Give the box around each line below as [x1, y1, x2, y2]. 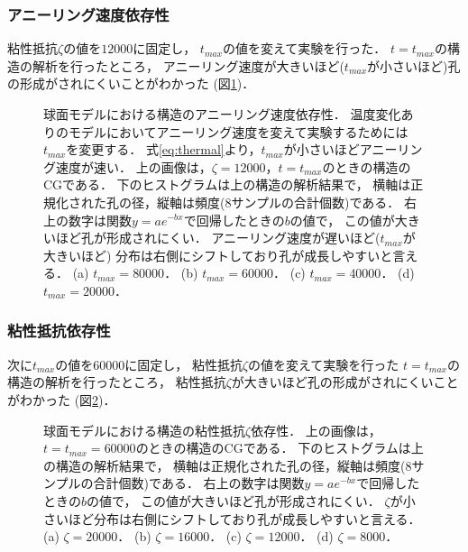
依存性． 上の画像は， [251, 420, 381, 439]
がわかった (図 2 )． [7, 390, 116, 409]
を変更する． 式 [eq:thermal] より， [66, 140, 262, 159]
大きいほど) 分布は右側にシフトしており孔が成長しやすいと [43, 245, 393, 264]
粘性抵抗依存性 [7, 319, 111, 342]
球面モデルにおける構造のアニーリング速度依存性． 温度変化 [43, 105, 401, 123]
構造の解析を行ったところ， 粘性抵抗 [7, 373, 226, 391]
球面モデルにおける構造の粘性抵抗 [43, 420, 245, 439]
